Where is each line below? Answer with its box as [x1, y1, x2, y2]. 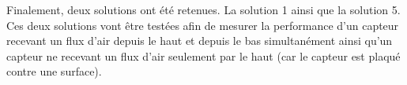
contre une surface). [6, 63, 102, 79]
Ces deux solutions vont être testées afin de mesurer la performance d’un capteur [6, 17, 399, 33]
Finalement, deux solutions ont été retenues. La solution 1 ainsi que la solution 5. [6, 2, 401, 17]
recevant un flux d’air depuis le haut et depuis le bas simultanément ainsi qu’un [6, 32, 393, 49]
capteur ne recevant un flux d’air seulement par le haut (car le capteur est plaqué [6, 47, 401, 64]
